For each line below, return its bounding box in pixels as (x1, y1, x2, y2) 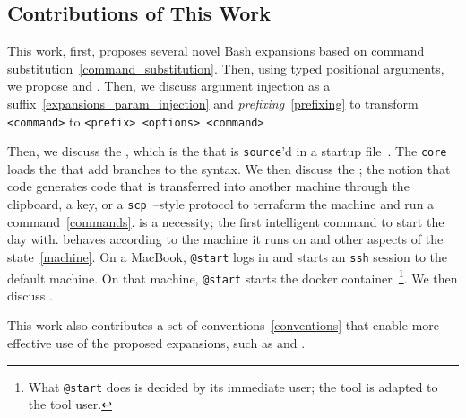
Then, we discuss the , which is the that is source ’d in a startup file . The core (7, 142, 447, 161)
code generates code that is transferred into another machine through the (7, 177, 410, 196)
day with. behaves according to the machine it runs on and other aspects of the (7, 230, 444, 248)
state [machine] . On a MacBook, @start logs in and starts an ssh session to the (7, 247, 448, 266)
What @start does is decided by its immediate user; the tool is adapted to (28, 377, 438, 396)
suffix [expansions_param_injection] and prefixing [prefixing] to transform (7, 93, 419, 112)
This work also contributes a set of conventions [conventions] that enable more (7, 316, 439, 335)
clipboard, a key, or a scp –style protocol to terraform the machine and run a (7, 195, 435, 213)
